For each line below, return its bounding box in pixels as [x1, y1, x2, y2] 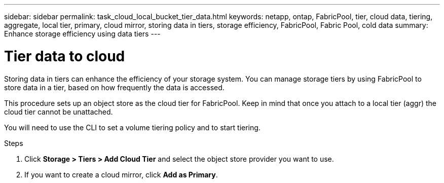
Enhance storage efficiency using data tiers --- [4, 29, 161, 38]
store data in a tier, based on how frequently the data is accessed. [4, 83, 225, 92]
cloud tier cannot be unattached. [4, 107, 113, 116]
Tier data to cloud [4, 47, 125, 65]
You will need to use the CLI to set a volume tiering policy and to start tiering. [4, 123, 261, 132]
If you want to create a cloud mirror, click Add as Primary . [24, 170, 218, 179]
